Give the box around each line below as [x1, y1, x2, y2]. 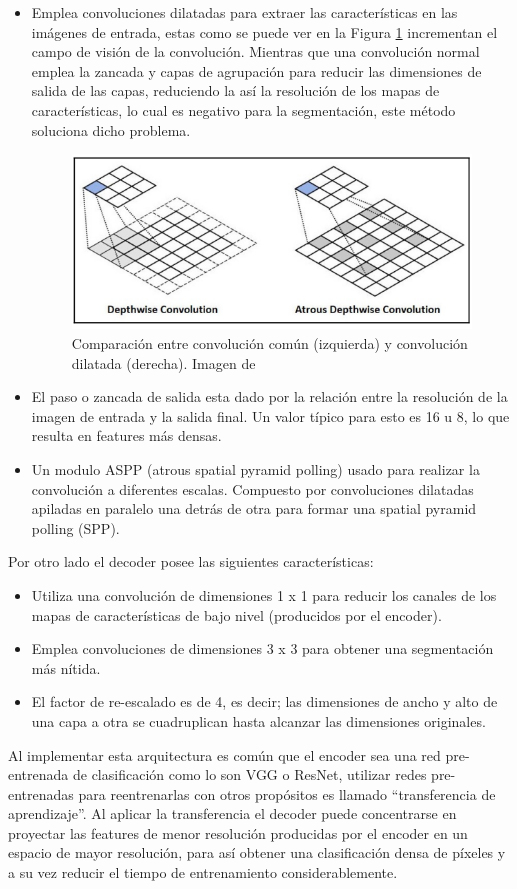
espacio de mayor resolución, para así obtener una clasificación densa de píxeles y [8, 842, 506, 863]
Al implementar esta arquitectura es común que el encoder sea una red [8, 744, 441, 765]
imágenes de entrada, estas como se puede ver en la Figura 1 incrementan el [31, 21, 498, 42]
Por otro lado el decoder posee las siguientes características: [8, 551, 374, 572]
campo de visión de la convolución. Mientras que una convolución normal [31, 41, 480, 62]
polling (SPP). [31, 517, 120, 538]
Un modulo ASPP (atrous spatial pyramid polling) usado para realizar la [31, 458, 480, 479]
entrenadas [8, 783, 74, 804]
